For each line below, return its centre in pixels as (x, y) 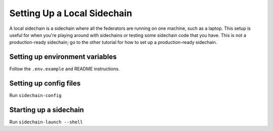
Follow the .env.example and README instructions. (64, 69)
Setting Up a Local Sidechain (71, 13)
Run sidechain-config (35, 96)
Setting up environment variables (63, 57)
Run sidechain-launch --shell (46, 122)
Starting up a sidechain (47, 110)
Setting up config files (45, 83)
